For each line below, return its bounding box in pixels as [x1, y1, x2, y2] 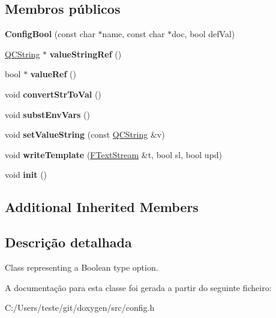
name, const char [102, 28, 165, 40]
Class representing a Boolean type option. [5, 261, 158, 273]
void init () [5, 168, 47, 181]
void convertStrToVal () [5, 87, 101, 100]
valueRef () [30, 68, 76, 80]
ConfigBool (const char [5, 28, 95, 40]
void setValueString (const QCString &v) [5, 128, 165, 141]
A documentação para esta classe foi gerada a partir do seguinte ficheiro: [5, 281, 272, 293]
